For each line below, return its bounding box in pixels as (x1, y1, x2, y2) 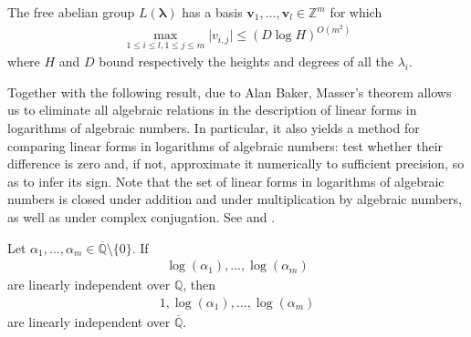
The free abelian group (7, 3, 135, 21)
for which (330, 3, 382, 21)
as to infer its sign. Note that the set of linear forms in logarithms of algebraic (7, 171, 445, 190)
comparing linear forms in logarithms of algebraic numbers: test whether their (7, 136, 444, 155)
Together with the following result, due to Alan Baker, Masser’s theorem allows (7, 82, 452, 101)
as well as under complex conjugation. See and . (7, 208, 276, 227)
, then (183, 275, 216, 294)
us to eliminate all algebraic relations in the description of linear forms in (7, 100, 417, 119)
